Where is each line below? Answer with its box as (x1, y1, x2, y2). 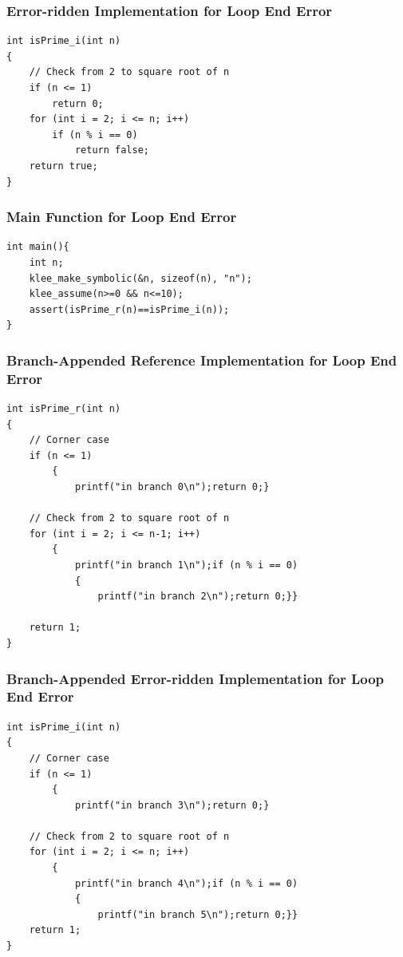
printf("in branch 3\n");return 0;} (74, 799, 270, 811)
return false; (74, 144, 149, 156)
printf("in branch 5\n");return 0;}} (97, 908, 298, 920)
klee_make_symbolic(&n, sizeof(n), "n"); (29, 272, 252, 284)
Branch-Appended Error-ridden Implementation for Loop (6, 668, 385, 688)
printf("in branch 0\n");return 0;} (74, 481, 270, 493)
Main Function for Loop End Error (6, 207, 237, 227)
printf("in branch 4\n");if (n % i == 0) (74, 877, 298, 889)
